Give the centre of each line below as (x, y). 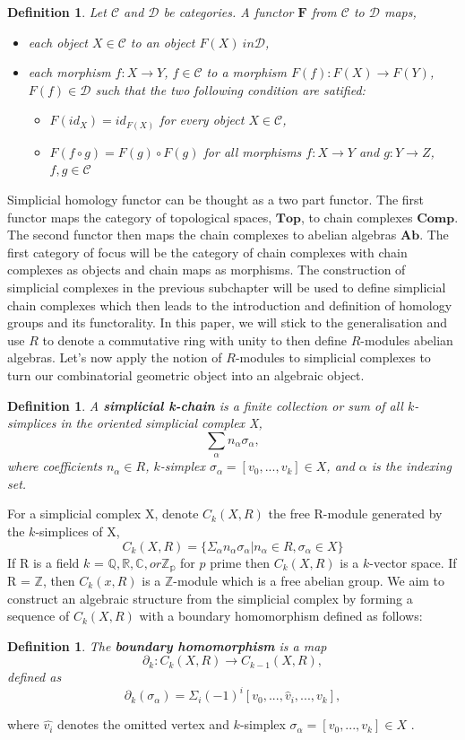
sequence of (39, 616)
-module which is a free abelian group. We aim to (309, 581)
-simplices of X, (77, 531)
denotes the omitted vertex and (143, 724)
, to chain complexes (357, 217)
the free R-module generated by (355, 514)
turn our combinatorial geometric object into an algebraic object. (186, 375)
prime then (240, 562)
